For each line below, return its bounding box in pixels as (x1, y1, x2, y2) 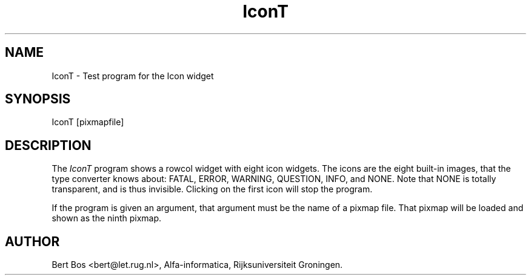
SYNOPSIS (5, 91, 71, 107)
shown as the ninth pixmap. (52, 213, 162, 224)
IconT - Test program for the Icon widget (52, 70, 214, 81)
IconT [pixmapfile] (52, 117, 124, 128)
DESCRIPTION (5, 137, 92, 153)
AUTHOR (5, 233, 60, 249)
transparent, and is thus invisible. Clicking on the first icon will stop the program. (52, 184, 373, 195)
